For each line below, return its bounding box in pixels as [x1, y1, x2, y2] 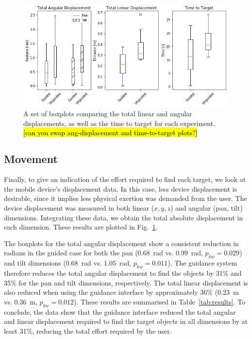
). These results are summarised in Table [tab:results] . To [74, 296, 246, 306]
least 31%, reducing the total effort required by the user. [4, 325, 172, 336]
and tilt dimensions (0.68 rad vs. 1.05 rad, [4, 258, 132, 268]
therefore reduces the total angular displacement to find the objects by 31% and [4, 268, 242, 278]
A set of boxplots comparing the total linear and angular [23, 108, 192, 119]
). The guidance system [168, 258, 237, 268]
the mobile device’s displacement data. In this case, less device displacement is [4, 183, 237, 194]
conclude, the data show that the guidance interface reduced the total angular [4, 306, 236, 317]
